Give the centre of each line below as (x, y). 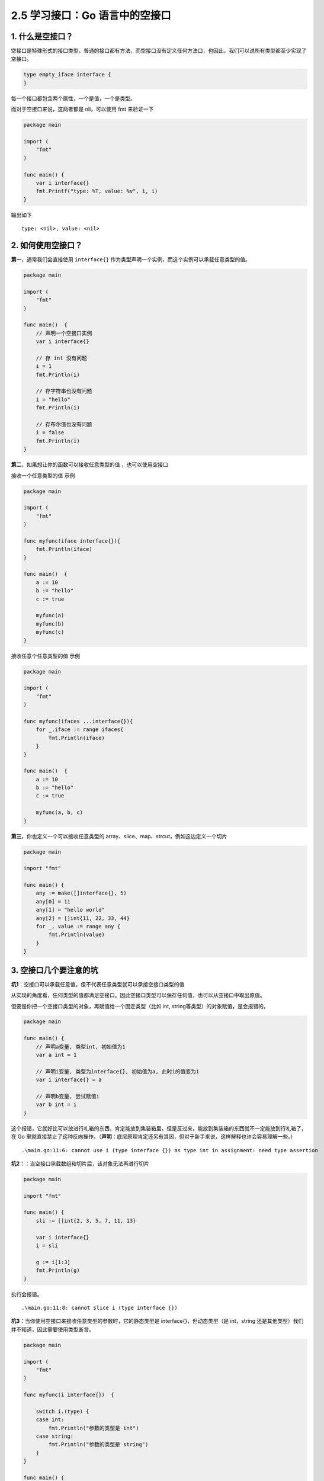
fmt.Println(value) (76, 935)
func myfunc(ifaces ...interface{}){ (78, 721)
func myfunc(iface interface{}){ (72, 541)
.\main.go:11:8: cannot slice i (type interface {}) (100, 1307)
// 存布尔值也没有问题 (64, 424)
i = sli (47, 1246)
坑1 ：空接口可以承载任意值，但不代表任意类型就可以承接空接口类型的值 (98, 984)
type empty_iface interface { (67, 75)
